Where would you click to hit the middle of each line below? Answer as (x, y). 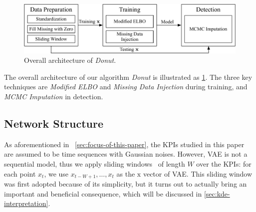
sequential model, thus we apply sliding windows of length (95, 163)
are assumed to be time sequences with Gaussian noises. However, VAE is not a (126, 154)
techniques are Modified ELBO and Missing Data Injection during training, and (126, 87)
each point (20, 173)
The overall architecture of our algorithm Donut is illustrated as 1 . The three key (128, 77)
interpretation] (26, 203)
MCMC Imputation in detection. (54, 96)
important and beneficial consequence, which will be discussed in (103, 193)
